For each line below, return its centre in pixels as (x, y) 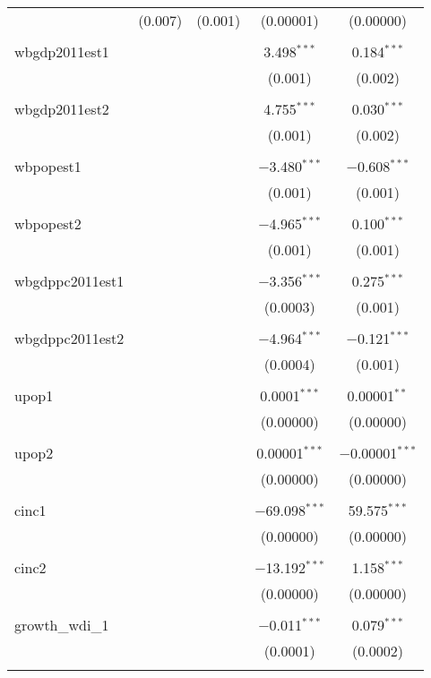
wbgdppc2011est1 (69, 281)
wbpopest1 (48, 166)
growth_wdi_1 (62, 625)
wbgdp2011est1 (62, 51)
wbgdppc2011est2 (69, 338)
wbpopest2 (48, 223)
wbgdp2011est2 (62, 109)
